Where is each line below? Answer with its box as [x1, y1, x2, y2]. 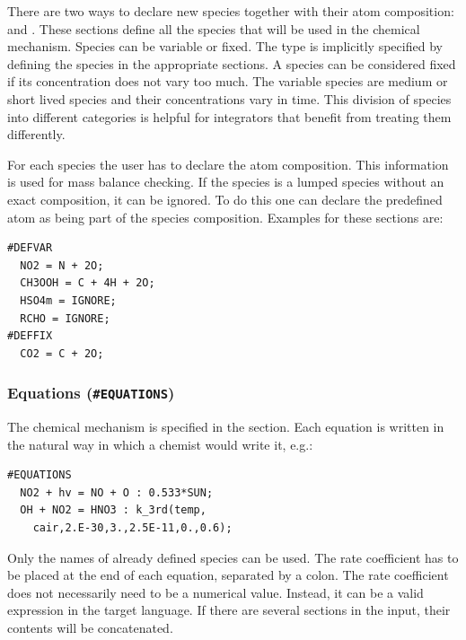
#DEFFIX [7, 329, 53, 343]
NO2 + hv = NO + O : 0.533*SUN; [20, 486, 214, 499]
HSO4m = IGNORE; [20, 294, 117, 307]
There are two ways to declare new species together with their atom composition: [7, 2, 454, 20]
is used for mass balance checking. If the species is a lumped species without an [7, 172, 444, 191]
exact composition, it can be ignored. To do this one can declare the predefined [7, 189, 443, 208]
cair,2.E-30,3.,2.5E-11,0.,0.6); [32, 522, 233, 535]
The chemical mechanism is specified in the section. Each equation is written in [7, 417, 444, 436]
